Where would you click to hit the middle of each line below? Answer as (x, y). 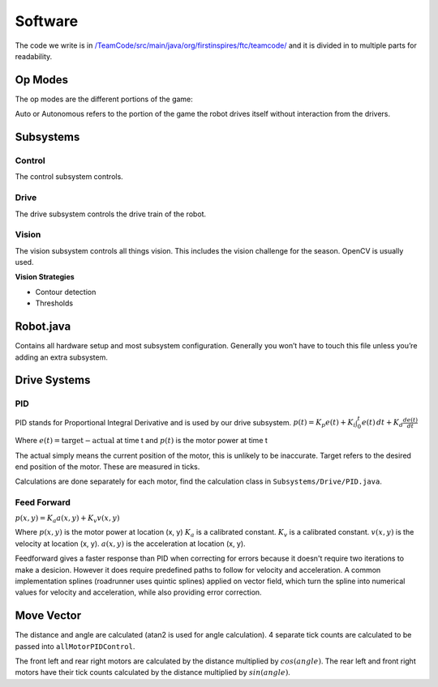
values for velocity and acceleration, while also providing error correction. (139, 592)
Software (47, 21)
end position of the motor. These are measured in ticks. (107, 467)
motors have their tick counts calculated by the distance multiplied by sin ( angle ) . (153, 672)
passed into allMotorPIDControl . (75, 646)
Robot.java (43, 327)
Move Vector (48, 616)
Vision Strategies (45, 277)
